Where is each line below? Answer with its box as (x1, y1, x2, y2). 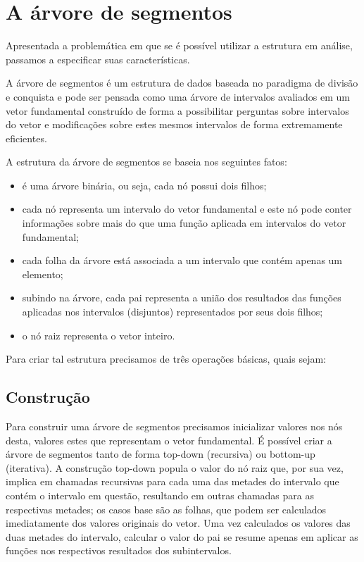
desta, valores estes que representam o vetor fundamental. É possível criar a (6, 432, 332, 447)
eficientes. (6, 130, 47, 145)
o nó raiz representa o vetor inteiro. (22, 327, 175, 342)
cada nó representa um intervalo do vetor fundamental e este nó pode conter (22, 201, 352, 216)
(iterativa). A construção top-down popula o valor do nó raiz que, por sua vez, (6, 460, 344, 475)
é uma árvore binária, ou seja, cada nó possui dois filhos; (22, 177, 267, 192)
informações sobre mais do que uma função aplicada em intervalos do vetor (22, 216, 346, 230)
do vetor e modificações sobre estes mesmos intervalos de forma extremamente (6, 117, 343, 132)
